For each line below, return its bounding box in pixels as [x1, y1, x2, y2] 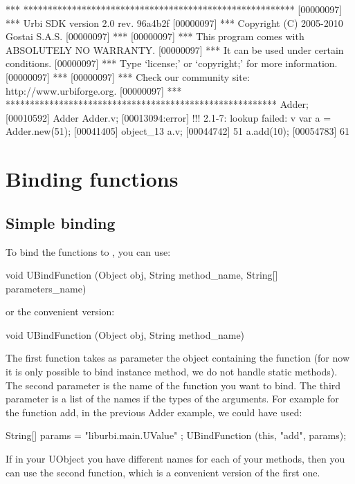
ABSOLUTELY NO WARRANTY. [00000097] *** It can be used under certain [6, 42, 344, 57]
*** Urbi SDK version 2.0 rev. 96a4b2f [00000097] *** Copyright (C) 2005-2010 [6, 15, 343, 30]
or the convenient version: [6, 304, 115, 319]
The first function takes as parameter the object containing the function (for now [6, 351, 350, 365]
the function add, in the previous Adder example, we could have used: [6, 404, 302, 419]
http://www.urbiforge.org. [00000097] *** [6, 83, 182, 97]
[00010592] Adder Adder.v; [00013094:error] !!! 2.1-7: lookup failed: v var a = [6, 110, 331, 124]
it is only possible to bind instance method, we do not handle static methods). [6, 364, 338, 379]
